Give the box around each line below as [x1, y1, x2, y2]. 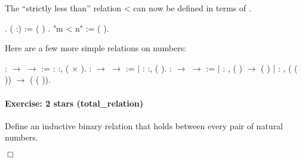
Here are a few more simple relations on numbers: [5, 42, 187, 54]
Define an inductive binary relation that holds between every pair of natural [5, 119, 283, 132]
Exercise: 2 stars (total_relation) [5, 96, 144, 109]
